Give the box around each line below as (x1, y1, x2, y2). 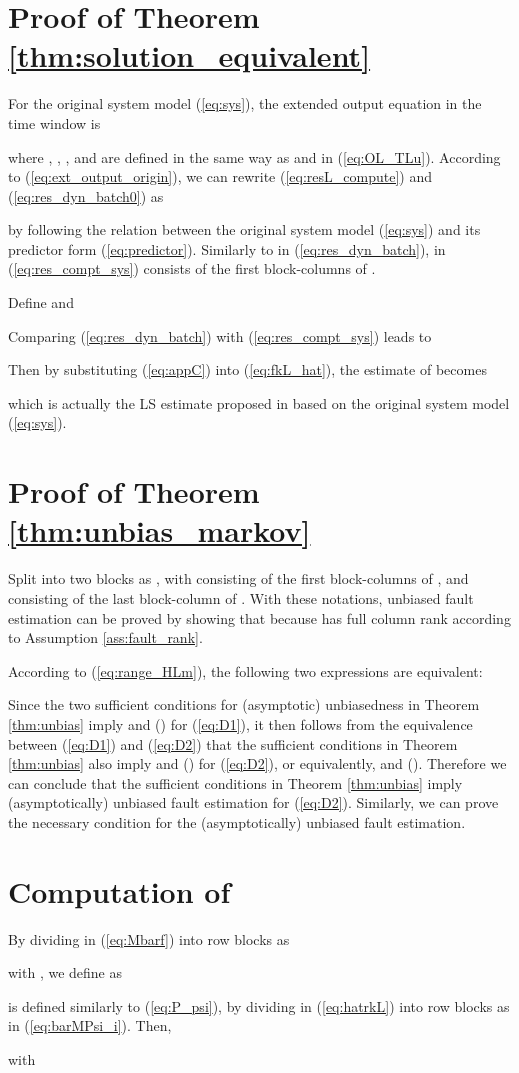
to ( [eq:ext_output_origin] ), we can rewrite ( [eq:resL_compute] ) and (8, 166, 432, 187)
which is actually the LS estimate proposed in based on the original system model (8, 392, 510, 413)
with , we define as (8, 962, 123, 983)
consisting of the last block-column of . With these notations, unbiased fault (8, 587, 474, 608)
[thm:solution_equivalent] (8, 35, 371, 76)
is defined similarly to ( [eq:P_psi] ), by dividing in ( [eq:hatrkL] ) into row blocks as (8, 995, 510, 1016)
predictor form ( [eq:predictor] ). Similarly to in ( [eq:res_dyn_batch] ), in (8, 238, 446, 259)
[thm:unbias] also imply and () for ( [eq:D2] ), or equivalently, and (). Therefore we (8, 753, 507, 774)
